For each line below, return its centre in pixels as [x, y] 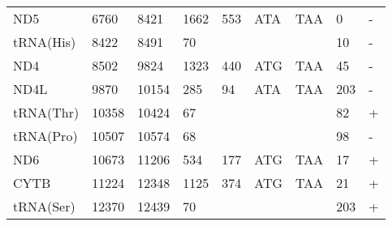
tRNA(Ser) [44, 206]
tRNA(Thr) [46, 112]
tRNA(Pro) [45, 136]
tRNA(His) [45, 42]
